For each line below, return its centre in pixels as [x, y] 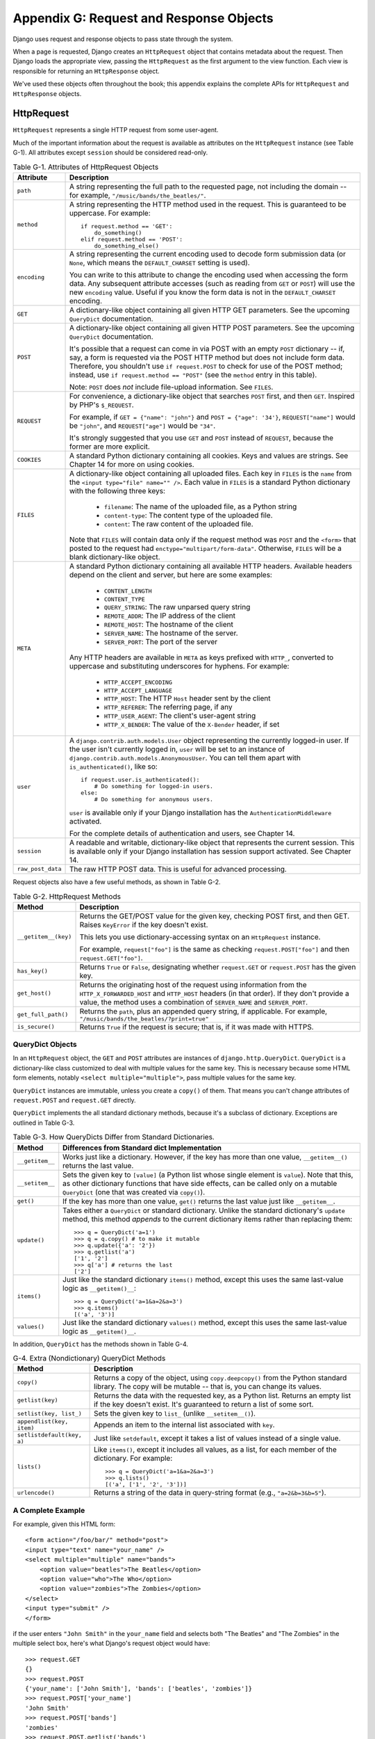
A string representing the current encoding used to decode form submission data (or [208, 254]
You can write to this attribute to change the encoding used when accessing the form [209, 275]
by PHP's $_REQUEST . [102, 405]
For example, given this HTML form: [64, 1524]
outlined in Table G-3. [44, 1123]
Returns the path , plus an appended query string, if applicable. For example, [203, 1011]
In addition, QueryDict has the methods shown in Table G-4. [101, 1344]
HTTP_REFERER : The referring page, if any [168, 707]
